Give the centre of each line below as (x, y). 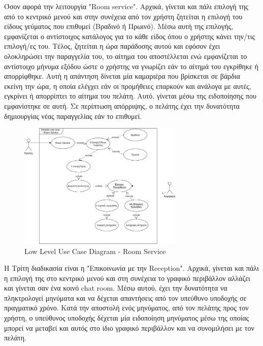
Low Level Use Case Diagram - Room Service (95, 251)
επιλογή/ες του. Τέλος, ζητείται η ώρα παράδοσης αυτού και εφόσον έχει (112, 46)
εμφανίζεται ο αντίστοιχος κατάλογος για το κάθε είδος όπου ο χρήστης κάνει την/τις (130, 36)
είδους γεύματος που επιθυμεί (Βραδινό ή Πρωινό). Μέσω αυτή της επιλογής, (119, 26)
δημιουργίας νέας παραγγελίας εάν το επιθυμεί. (73, 116)
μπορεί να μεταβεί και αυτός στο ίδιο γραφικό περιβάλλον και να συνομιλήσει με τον (129, 327)
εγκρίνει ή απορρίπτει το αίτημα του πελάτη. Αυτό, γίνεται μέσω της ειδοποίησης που (130, 96)
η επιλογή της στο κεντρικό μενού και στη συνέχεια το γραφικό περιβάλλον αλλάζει (127, 278)
